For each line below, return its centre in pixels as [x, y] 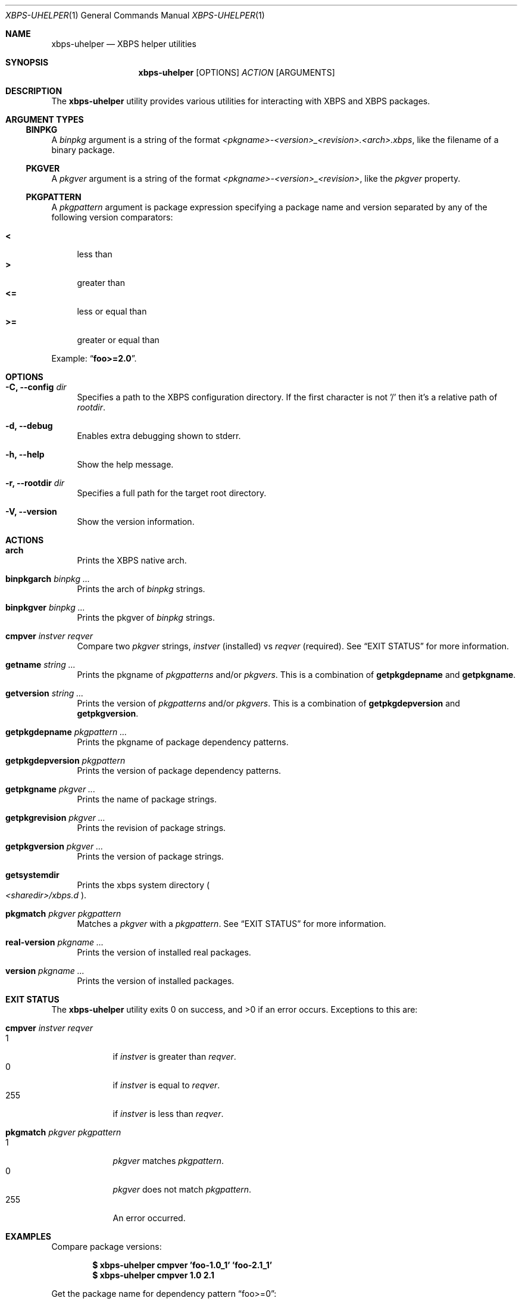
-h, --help [25, 454]
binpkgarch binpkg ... [48, 579]
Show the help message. [125, 464]
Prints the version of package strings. [150, 856]
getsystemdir [32, 875]
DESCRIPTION [34, 91]
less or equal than [112, 311]
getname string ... [40, 664]
